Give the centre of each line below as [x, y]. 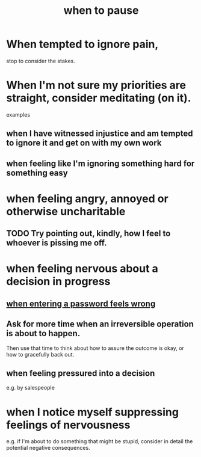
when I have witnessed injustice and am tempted [100, 134]
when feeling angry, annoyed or [87, 198]
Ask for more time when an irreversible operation [100, 324]
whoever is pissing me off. [57, 243]
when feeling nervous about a [82, 269]
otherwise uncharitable [66, 211]
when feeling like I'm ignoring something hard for [100, 163]
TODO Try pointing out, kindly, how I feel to [88, 234]
